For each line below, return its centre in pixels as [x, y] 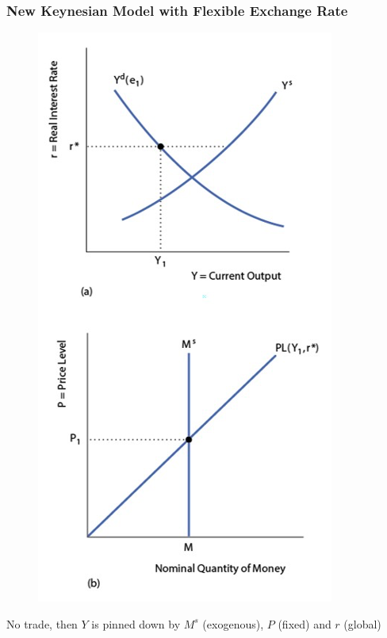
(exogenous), [233, 623]
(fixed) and [305, 623]
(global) [362, 623]
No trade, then [42, 623]
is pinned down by [136, 623]
